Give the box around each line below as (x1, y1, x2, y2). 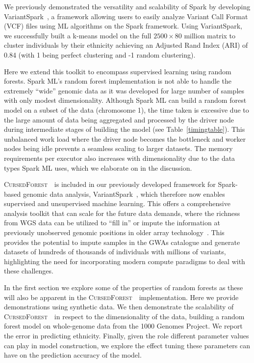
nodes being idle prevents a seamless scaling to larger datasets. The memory (4, 143, 233, 153)
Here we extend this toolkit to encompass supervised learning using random (4, 66, 231, 76)
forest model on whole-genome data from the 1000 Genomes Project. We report (4, 321, 243, 331)
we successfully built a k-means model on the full (4, 30, 152, 40)
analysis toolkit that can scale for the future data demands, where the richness (4, 208, 240, 218)
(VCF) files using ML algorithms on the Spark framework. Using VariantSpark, (4, 21, 242, 31)
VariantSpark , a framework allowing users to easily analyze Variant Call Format (4, 11, 248, 21)
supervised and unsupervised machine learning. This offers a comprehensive (4, 198, 230, 209)
